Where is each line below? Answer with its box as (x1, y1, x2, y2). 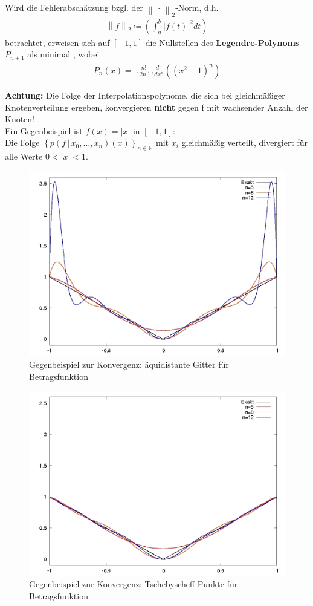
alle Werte (5, 150, 43, 163)
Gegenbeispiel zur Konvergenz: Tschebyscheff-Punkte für (29, 578, 238, 590)
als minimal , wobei (27, 48, 100, 60)
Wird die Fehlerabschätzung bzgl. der (5, 1, 144, 13)
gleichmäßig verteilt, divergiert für (181, 136, 308, 149)
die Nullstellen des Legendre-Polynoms (145, 36, 300, 48)
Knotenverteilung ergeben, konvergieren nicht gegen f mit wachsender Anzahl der (5, 100, 308, 113)
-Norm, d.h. (175, 1, 219, 13)
